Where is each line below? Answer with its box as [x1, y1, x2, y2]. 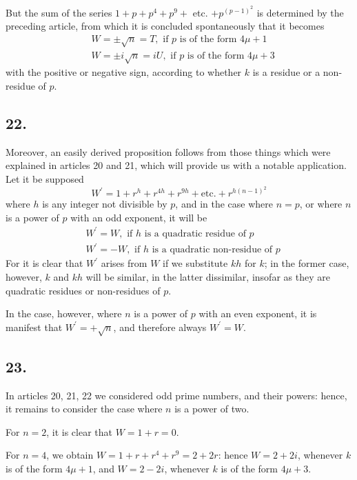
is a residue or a [252, 65, 320, 79]
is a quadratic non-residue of [152, 245, 273, 255]
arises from [101, 256, 147, 270]
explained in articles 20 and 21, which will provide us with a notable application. [6, 158, 347, 172]
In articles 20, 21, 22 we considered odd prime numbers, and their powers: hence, [6, 388, 347, 402]
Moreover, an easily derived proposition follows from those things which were [6, 144, 331, 159]
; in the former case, [264, 256, 349, 270]
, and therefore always [113, 319, 207, 334]
